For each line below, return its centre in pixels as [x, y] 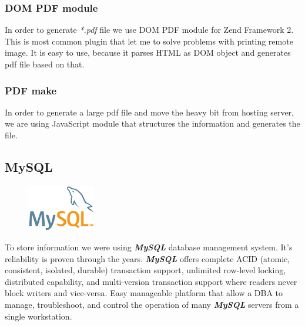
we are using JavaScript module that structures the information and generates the [152, 123]
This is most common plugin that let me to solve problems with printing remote [149, 41]
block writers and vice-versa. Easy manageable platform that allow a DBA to [144, 293]
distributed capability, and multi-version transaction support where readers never [151, 281]
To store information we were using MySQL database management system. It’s [149, 247]
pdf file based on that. [45, 64]
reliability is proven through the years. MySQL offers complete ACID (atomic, [148, 258]
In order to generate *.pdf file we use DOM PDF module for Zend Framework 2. [149, 30]
